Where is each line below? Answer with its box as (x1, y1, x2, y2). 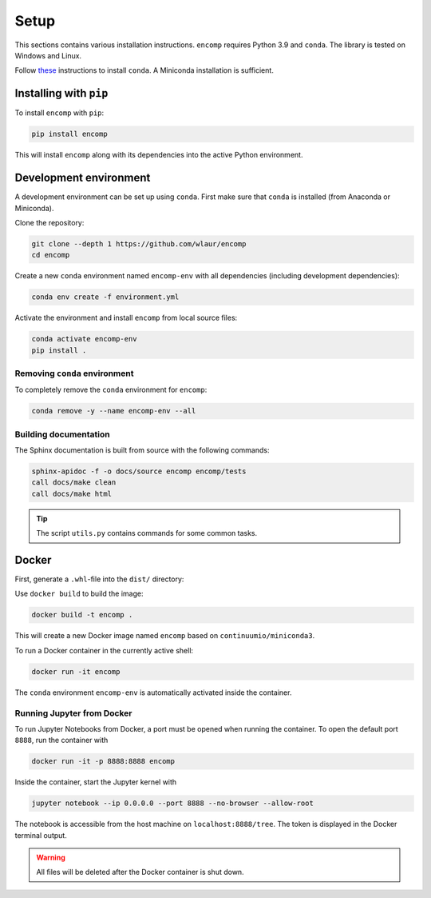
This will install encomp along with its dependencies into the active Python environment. (14, 150, 303, 160)
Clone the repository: (14, 218, 85, 227)
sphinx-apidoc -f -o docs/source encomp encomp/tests (31, 467, 247, 476)
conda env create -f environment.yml (31, 293, 180, 301)
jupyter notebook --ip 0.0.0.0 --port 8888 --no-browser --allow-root (31, 799, 314, 808)
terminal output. (14, 830, 67, 840)
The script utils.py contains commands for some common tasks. (36, 529, 258, 538)
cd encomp (31, 250, 70, 260)
